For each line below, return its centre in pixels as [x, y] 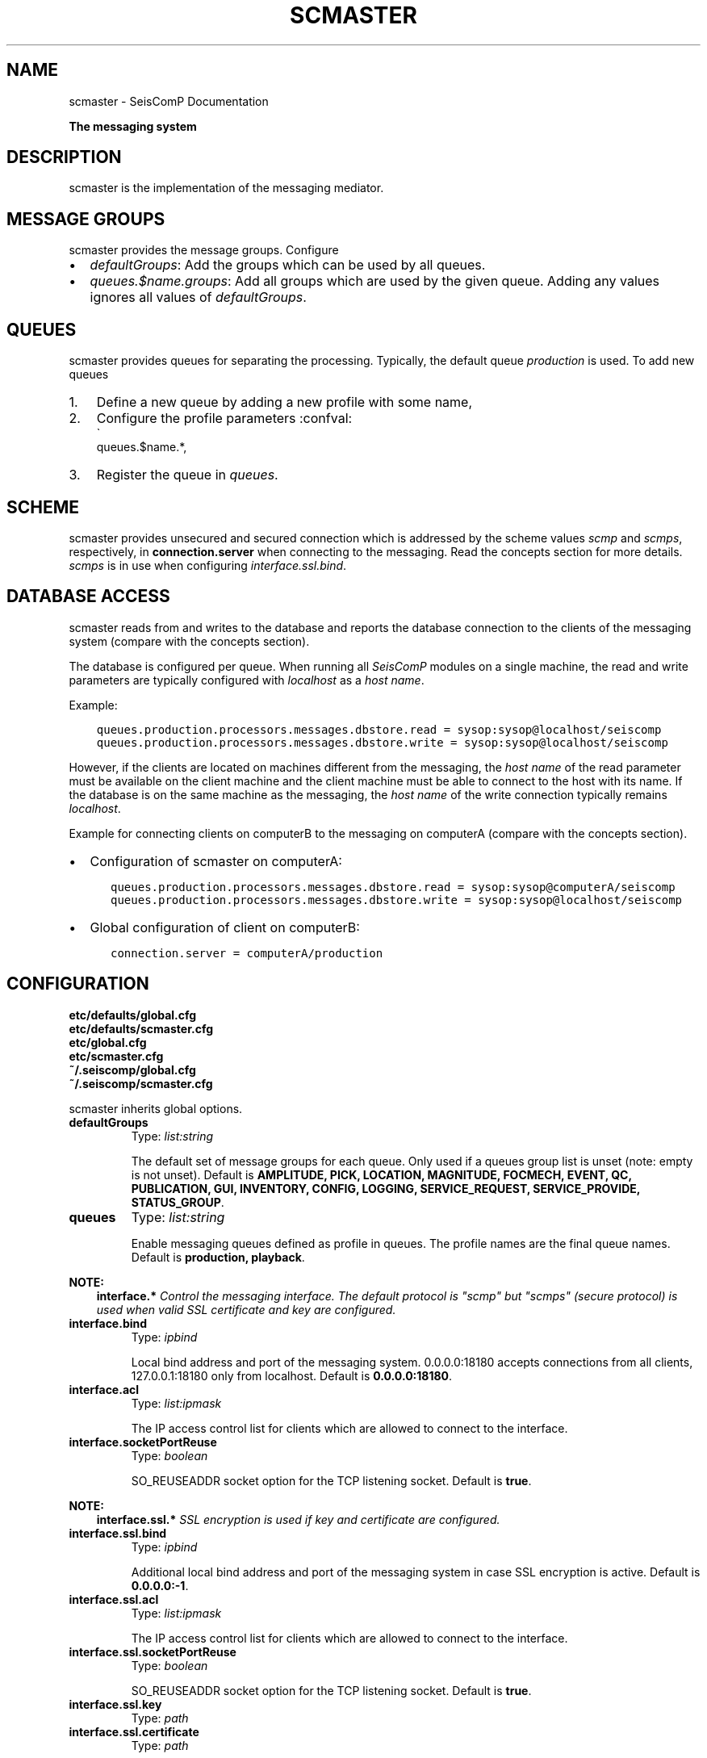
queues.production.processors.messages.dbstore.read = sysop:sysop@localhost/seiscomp [379, 729]
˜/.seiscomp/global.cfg [132, 1069]
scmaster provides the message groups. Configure [204, 250]
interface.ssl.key [115, 1704]
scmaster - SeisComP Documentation [169, 101]
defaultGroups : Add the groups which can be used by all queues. [288, 265]
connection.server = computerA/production [247, 953]
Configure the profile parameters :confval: [224, 419]
